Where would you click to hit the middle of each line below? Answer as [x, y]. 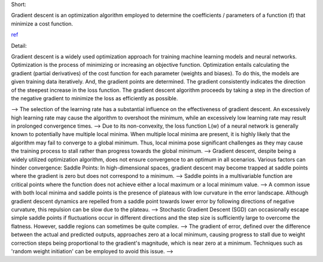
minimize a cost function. [42, 23]
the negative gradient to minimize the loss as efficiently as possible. [95, 98]
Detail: [19, 45]
